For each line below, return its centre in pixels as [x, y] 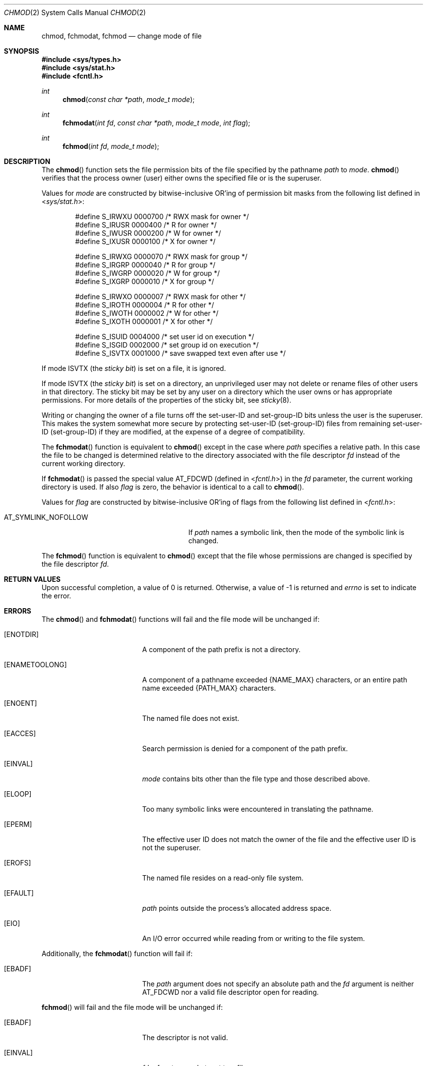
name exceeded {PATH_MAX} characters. [209, 688]
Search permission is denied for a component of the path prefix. [245, 748]
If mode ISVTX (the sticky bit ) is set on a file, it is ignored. [134, 368]
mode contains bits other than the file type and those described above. [256, 779]
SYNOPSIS [22, 51]
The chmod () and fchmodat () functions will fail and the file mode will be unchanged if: [181, 619]
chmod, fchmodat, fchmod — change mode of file [122, 36]
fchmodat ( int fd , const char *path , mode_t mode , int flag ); [156, 123]
